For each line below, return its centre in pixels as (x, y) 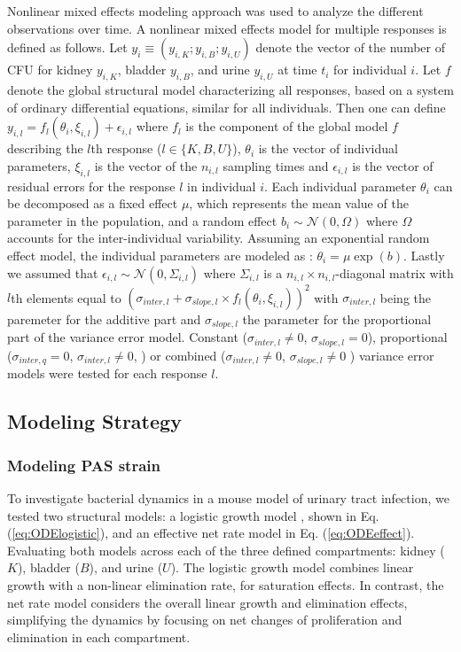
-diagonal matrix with (395, 272)
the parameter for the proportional (337, 319)
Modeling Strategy (94, 421)
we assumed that (53, 272)
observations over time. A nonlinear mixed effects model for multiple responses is (227, 28)
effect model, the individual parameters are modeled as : (160, 255)
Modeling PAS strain (84, 465)
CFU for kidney (50, 70)
